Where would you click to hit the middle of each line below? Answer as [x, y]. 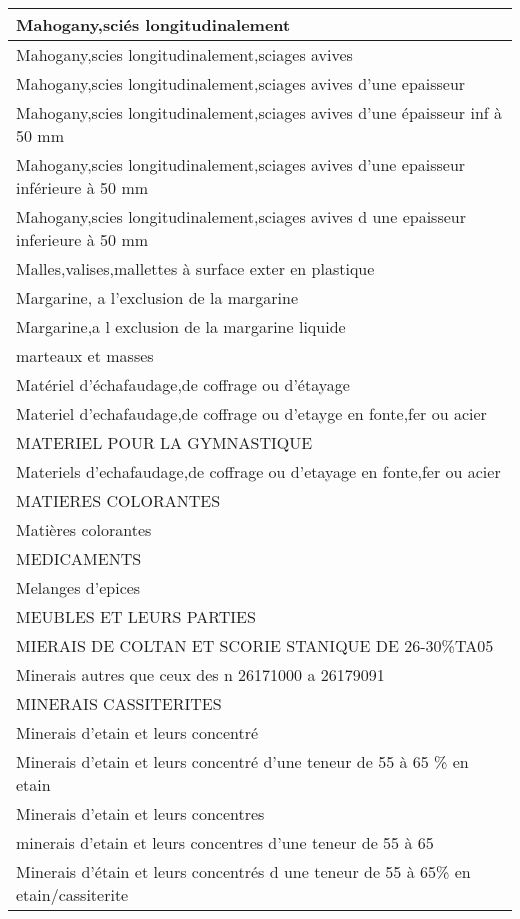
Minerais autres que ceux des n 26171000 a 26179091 [200, 674]
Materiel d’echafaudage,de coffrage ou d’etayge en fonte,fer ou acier [251, 413]
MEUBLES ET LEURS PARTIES [136, 616]
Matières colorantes [84, 529]
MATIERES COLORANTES [118, 500]
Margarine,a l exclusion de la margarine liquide [181, 326]
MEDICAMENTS [79, 558]
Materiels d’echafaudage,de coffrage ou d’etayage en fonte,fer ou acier [258, 471]
